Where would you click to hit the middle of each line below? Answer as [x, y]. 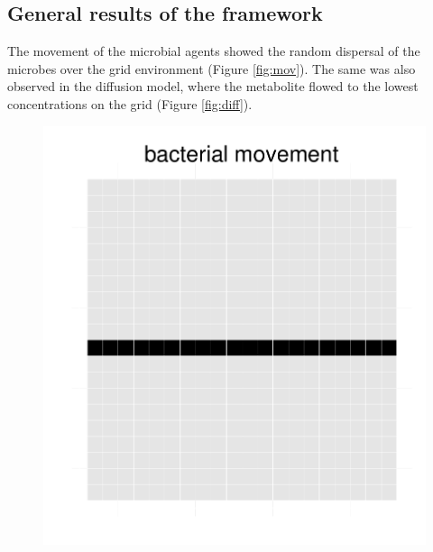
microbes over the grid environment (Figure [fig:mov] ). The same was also [212, 68]
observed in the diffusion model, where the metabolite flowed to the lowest [213, 86]
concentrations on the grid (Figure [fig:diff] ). [130, 103]
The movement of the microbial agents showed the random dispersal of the [214, 51]
